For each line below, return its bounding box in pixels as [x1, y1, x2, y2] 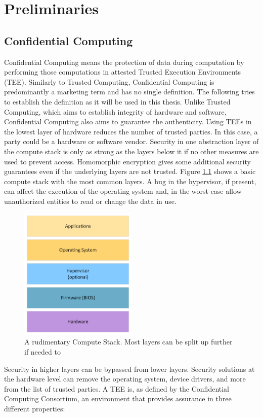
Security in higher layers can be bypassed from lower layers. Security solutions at [4, 363, 255, 374]
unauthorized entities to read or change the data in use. [4, 195, 177, 206]
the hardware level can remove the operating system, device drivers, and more [4, 373, 246, 384]
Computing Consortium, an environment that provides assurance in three [4, 393, 232, 404]
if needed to [24, 346, 61, 357]
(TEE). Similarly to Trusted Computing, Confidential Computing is [4, 76, 214, 87]
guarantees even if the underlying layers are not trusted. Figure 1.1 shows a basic [4, 166, 256, 177]
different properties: [4, 403, 65, 414]
